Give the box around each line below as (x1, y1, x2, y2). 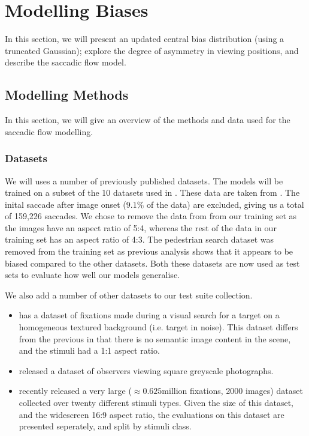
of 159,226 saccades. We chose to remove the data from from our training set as (5, 210, 297, 222)
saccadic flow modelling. (5, 125, 93, 138)
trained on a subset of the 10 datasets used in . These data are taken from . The (5, 186, 300, 199)
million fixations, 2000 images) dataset (162, 384, 303, 397)
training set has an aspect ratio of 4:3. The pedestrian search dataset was (5, 233, 274, 246)
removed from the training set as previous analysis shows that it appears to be (5, 245, 293, 258)
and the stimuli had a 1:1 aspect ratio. (19, 344, 160, 357)
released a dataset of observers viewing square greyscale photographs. (19, 364, 274, 377)
